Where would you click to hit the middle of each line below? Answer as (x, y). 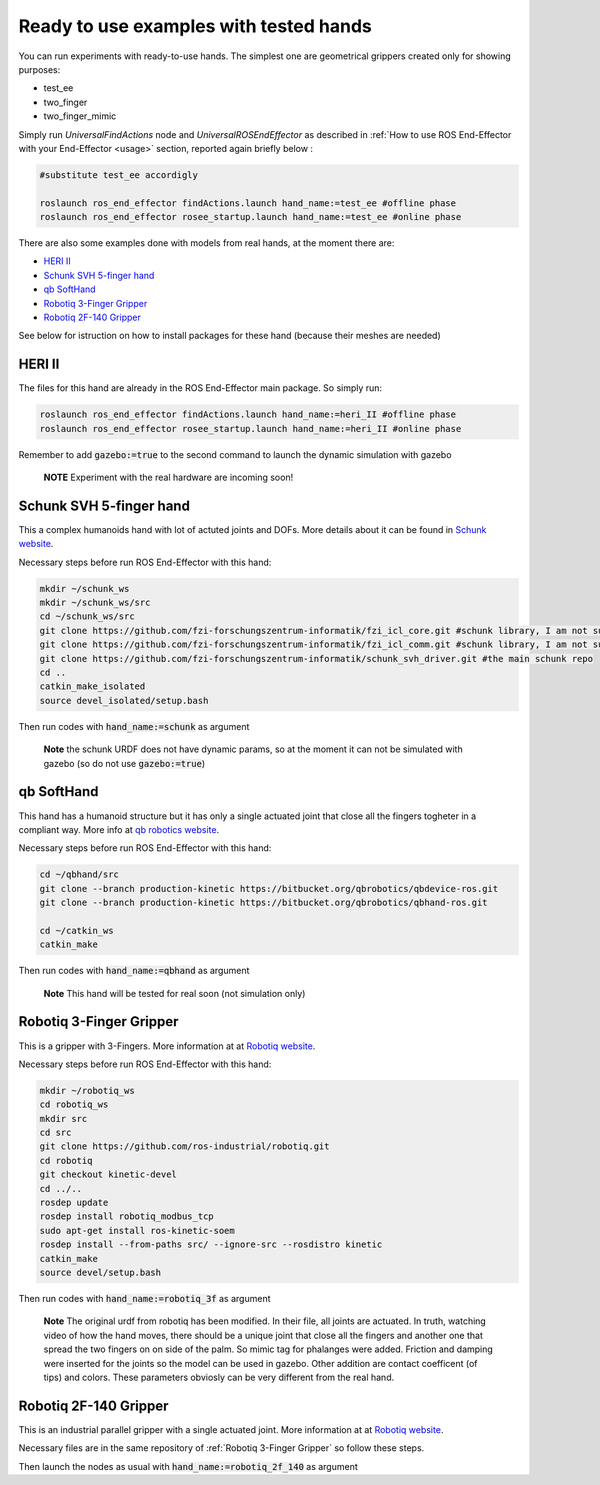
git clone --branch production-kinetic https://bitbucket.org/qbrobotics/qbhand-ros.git (264, 903)
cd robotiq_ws (74, 1104)
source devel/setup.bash (100, 1272)
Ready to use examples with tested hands (195, 26)
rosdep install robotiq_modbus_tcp (126, 1216)
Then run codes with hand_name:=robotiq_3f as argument (144, 1298)
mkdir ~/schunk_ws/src (95, 603)
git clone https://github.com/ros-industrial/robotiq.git (184, 1146)
